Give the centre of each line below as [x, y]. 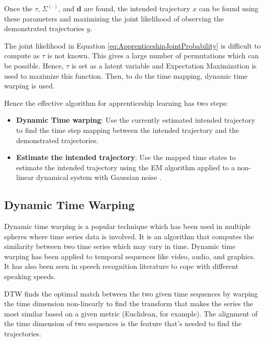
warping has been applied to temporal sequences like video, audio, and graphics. [130, 256]
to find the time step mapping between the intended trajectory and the [128, 130]
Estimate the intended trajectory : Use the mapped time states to [126, 157]
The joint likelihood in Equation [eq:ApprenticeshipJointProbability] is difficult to [132, 45]
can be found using [229, 8]
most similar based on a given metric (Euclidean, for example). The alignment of [131, 313]
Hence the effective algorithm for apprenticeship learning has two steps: [116, 102]
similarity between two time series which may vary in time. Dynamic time [120, 246]
